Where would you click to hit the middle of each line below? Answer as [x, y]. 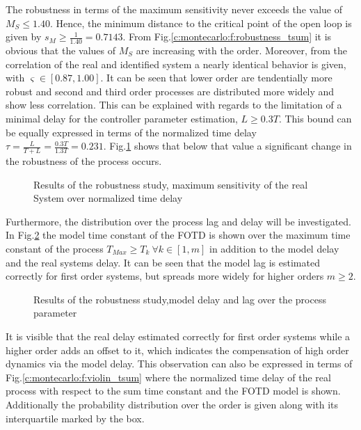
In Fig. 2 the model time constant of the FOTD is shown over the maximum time [178, 235]
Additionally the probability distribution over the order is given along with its [172, 404]
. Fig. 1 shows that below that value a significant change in [227, 146]
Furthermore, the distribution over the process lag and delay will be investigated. [178, 221]
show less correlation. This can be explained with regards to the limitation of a [174, 105]
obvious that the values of [61, 50]
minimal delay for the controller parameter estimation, [122, 118]
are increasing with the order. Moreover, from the [242, 50]
